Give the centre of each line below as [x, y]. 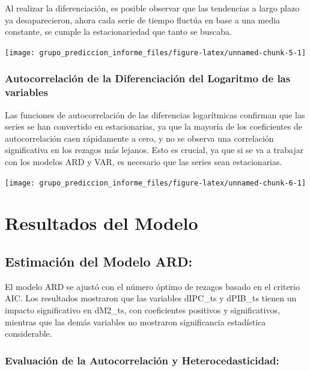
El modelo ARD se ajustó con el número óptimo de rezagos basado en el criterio [152, 286]
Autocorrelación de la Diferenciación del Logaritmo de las [148, 78]
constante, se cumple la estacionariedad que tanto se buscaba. [118, 32]
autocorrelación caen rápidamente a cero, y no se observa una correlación [139, 138]
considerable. [29, 333]
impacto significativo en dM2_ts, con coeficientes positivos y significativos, [142, 309]
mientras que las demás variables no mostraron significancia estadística [135, 321]
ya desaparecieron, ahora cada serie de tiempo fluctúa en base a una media [143, 20]
